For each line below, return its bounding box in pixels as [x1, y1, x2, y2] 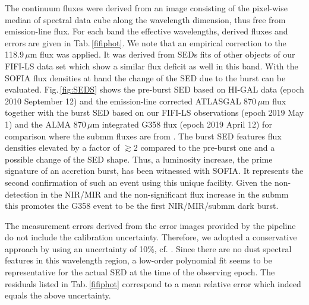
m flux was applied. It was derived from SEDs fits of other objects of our [30, 48, 295, 61]
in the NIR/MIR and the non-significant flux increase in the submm [40, 188, 289, 200]
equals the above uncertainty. [5, 289, 111, 301]
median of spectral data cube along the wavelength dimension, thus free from [5, 13, 286, 26]
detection [5, 188, 38, 200]
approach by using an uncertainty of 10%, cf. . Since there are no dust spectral [5, 242, 292, 255]
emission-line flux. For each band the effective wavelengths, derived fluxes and [5, 25, 288, 37]
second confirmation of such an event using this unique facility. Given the [5, 176, 272, 188]
